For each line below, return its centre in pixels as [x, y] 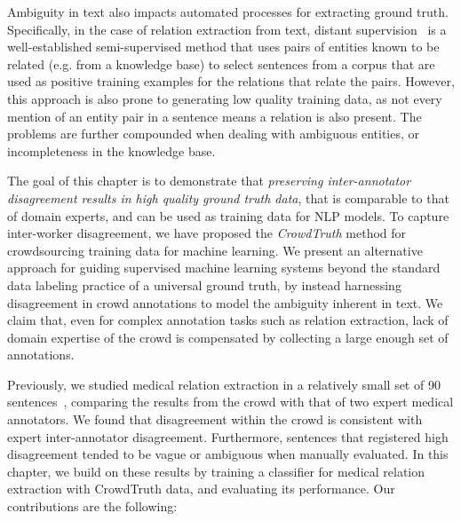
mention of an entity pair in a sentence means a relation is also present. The [215, 116]
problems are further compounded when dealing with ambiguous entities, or [214, 134]
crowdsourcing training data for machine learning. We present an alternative [215, 250]
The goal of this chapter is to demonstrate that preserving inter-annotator [209, 181]
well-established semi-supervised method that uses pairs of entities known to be [223, 47]
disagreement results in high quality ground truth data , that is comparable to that [228, 197]
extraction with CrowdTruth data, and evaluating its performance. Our [201, 489]
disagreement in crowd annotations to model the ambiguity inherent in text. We [225, 302]
